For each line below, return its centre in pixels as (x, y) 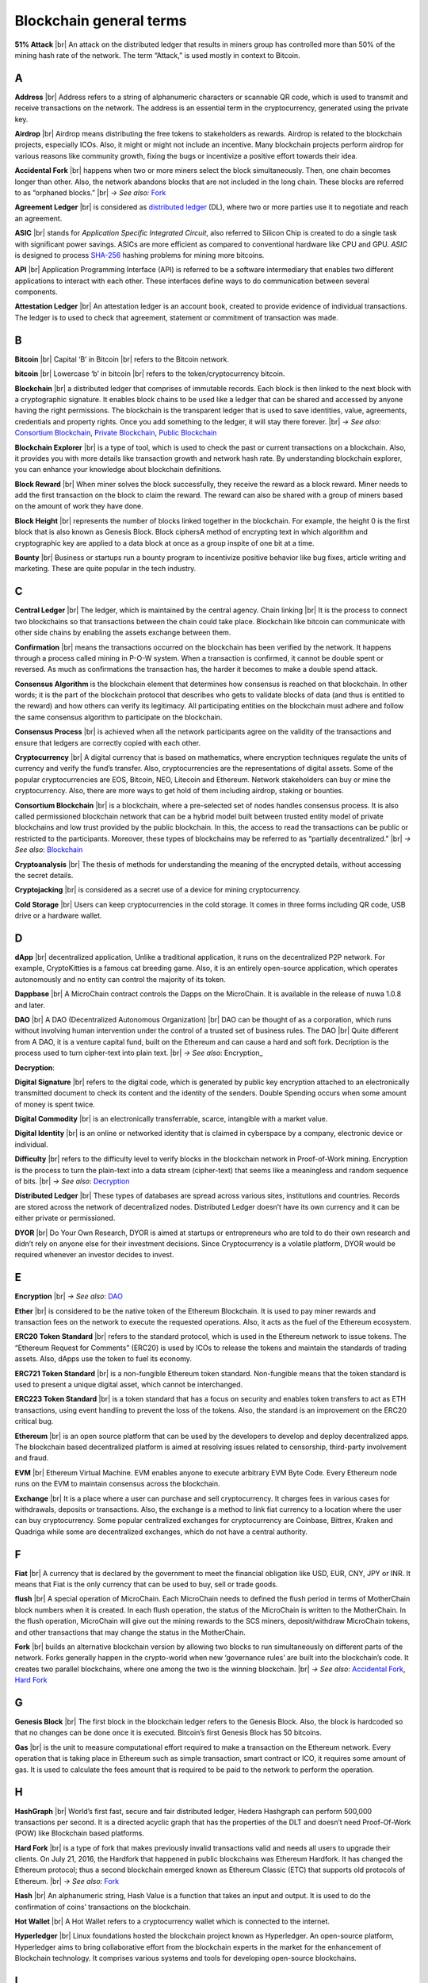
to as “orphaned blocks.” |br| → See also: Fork (90, 192)
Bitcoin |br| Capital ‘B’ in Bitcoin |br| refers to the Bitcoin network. (122, 359)
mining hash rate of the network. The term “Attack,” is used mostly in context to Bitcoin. (157, 55)
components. (36, 292)
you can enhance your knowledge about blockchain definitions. (118, 470)
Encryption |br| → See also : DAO (69, 1296)
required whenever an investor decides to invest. (94, 1255)
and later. (30, 1005)
